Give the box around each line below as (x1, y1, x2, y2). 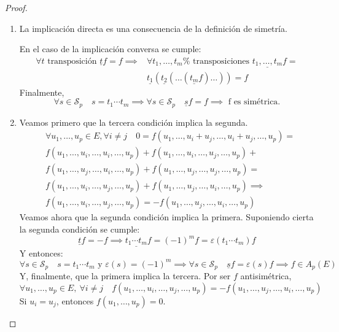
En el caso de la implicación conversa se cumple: (19, 42, 201, 55)
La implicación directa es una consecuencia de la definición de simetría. (19, 21, 287, 34)
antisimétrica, (240, 269, 292, 282)
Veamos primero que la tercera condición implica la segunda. (19, 115, 248, 128)
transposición (47, 56, 97, 66)
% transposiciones (182, 56, 250, 66)
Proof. (5, 1, 28, 14)
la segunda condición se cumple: (19, 222, 140, 235)
